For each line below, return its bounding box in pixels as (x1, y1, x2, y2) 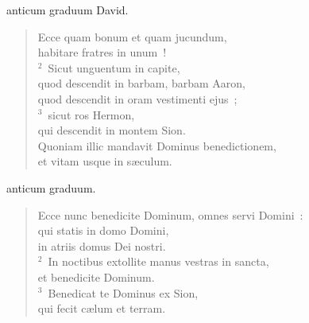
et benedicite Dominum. (37, 268, 155, 285)
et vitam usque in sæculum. (37, 153, 172, 169)
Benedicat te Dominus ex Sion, (48, 284, 199, 301)
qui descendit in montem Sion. (37, 122, 186, 138)
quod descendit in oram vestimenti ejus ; (37, 90, 238, 107)
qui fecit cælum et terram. (37, 300, 166, 317)
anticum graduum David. (6, 2, 129, 18)
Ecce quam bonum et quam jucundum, (37, 28, 227, 45)
